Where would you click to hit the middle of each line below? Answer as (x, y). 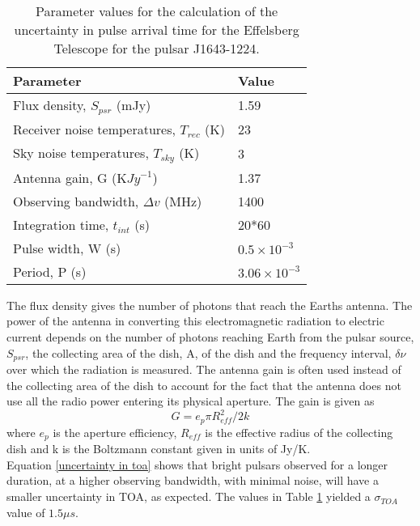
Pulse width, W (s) (67, 248)
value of (26, 512)
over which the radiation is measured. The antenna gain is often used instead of (204, 369)
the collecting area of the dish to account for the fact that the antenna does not (204, 385)
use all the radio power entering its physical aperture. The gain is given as (191, 401)
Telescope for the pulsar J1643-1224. (157, 48)
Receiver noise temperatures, (94, 129)
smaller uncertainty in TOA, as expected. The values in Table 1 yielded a (189, 496)
